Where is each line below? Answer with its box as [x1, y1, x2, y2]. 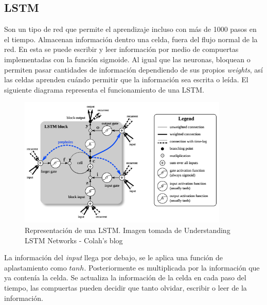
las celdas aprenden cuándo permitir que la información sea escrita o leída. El [4, 74, 248, 85]
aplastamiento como [4, 262, 67, 273]
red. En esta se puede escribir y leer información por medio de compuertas [4, 44, 239, 55]
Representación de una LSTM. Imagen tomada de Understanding [25, 225, 230, 236]
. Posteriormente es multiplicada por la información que [84, 262, 260, 273]
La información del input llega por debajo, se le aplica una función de [4, 252, 223, 263]
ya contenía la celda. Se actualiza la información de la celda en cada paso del [4, 272, 246, 283]
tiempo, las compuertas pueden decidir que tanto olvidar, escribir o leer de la [4, 282, 247, 293]
